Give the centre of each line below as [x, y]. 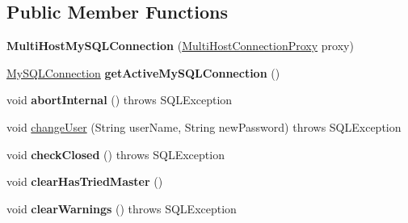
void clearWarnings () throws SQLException [122, 208]
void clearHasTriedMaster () [85, 181]
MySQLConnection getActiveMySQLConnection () [143, 72]
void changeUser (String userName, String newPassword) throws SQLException [204, 126]
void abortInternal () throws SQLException [120, 100]
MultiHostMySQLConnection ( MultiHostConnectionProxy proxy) [180, 46]
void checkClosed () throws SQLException [116, 154]
